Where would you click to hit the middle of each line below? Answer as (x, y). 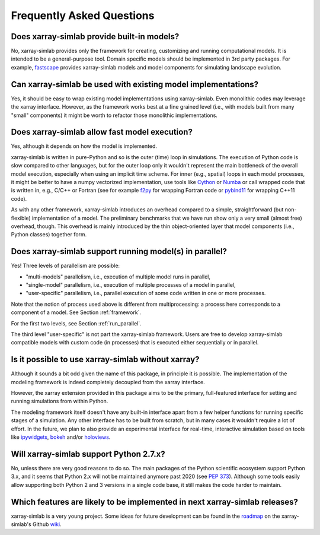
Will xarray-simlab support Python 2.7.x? (88, 454)
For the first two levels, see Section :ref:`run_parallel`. (76, 323)
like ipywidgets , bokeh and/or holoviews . (61, 437)
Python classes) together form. (49, 235)
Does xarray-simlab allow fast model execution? (102, 132)
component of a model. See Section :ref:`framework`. (76, 312)
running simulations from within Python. (60, 401)
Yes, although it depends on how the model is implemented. (84, 146)
